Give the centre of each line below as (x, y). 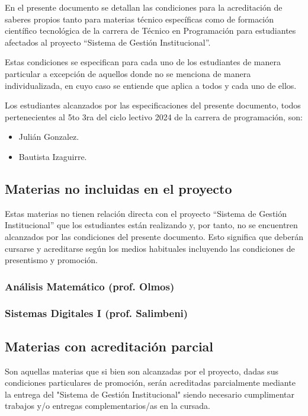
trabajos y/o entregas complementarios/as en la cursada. (108, 406)
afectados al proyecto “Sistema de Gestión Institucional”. (108, 42)
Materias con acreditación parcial (109, 346)
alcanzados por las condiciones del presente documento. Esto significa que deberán (154, 236)
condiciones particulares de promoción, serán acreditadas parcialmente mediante (150, 383)
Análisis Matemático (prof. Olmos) (90, 286)
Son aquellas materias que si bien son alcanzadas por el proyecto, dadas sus (142, 371)
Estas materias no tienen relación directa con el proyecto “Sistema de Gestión (146, 213)
